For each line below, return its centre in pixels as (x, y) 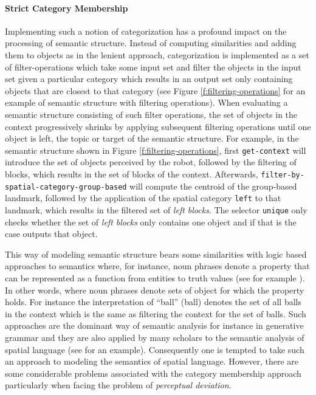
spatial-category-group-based (66, 187)
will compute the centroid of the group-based (213, 186)
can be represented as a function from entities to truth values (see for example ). (155, 277)
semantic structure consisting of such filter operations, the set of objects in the (151, 114)
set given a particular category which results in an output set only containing (149, 79)
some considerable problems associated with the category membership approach (153, 373)
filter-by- (283, 175)
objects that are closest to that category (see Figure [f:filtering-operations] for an (155, 90)
